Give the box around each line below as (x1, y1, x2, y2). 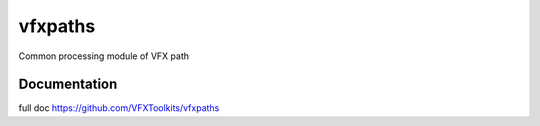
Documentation (18, 76, 118, 93)
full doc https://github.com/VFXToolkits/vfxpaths (18, 102, 220, 114)
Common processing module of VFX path (18, 50, 190, 62)
